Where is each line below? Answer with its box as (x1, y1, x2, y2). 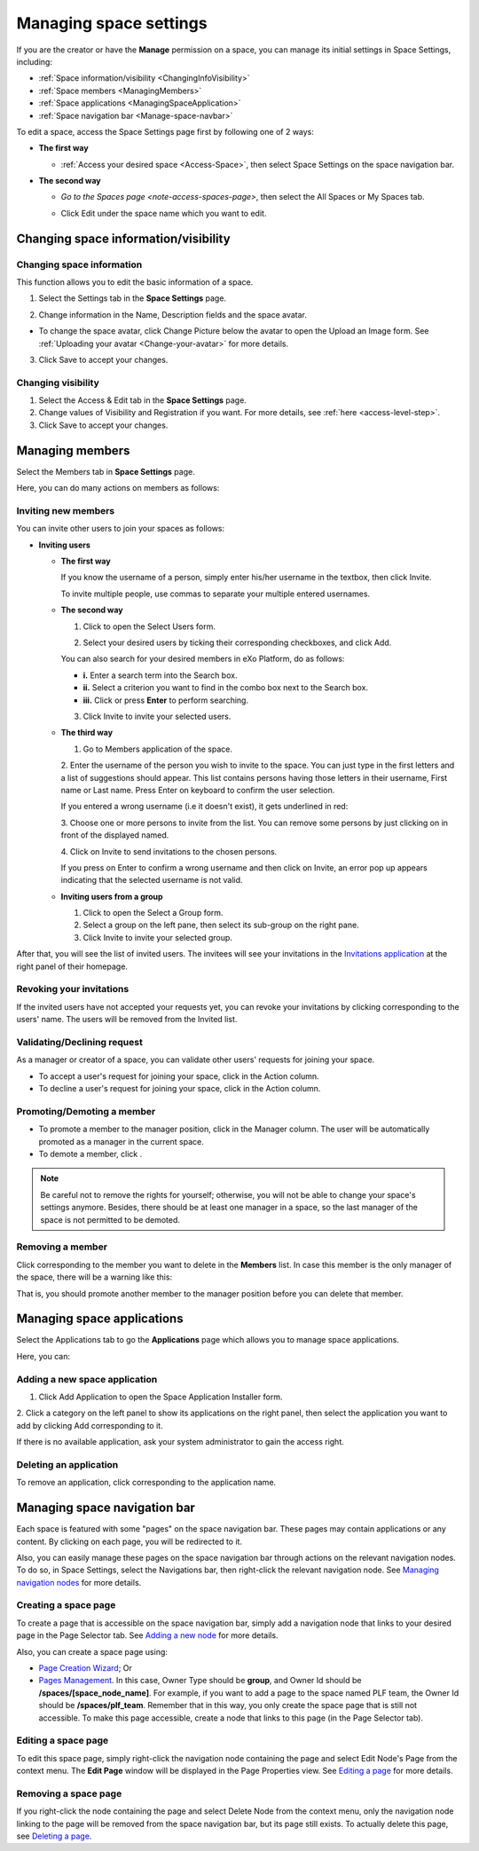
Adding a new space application (16, 1373, 158, 1385)
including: (16, 56, 53, 67)
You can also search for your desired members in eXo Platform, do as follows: (60, 653, 345, 665)
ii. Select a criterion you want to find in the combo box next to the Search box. (82, 682, 368, 693)
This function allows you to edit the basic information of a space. (16, 277, 254, 287)
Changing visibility (16, 376, 99, 389)
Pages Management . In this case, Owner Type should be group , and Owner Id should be (38, 1675, 363, 1686)
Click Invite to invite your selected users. (82, 711, 232, 721)
